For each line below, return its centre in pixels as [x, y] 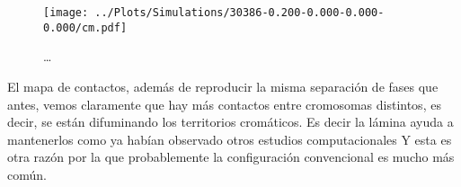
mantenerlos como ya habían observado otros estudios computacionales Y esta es [230, 139]
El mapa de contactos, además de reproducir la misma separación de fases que [223, 86]
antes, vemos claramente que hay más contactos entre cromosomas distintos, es [224, 104]
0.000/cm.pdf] [85, 27]
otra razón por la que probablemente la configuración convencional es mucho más [231, 157]
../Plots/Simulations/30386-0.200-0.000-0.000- [239, 13]
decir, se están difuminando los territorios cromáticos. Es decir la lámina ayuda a [230, 122]
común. [27, 174]
